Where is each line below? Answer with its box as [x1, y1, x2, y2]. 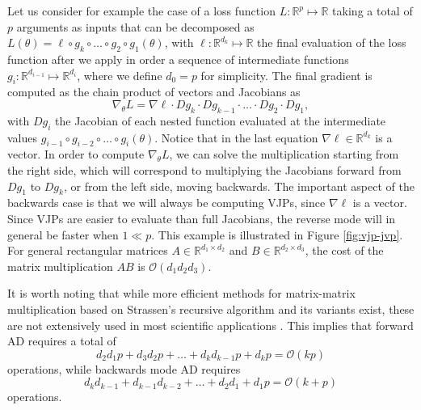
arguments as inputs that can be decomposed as [16, 18, 255, 35]
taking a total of [332, 2, 413, 19]
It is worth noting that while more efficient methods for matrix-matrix [7, 285, 356, 302]
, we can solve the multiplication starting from [169, 146, 399, 163]
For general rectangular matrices [7, 242, 168, 259]
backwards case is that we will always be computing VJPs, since [7, 194, 326, 211]
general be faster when [7, 226, 119, 243]
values [7, 129, 38, 146]
